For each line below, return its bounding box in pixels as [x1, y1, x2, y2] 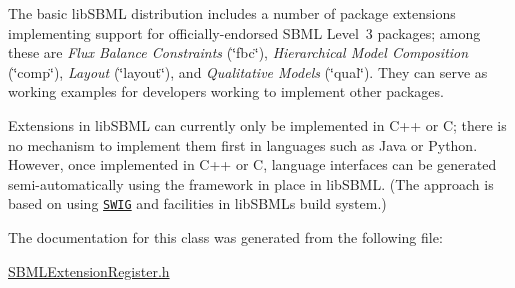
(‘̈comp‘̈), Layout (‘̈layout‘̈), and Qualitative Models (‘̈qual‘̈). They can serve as [8, 61, 488, 82]
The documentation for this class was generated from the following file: [8, 227, 443, 247]
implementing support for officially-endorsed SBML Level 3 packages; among [8, 22, 481, 43]
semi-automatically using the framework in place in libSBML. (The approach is [8, 173, 494, 194]
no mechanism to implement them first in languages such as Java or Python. [8, 134, 478, 155]
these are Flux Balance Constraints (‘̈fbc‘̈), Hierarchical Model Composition [8, 42, 469, 63]
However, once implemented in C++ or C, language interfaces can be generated [8, 154, 497, 175]
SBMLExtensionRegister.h [8, 260, 170, 281]
